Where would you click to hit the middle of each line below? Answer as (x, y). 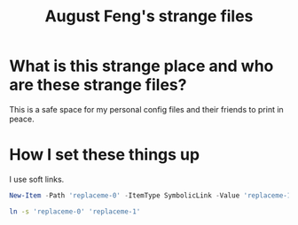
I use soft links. (37, 179)
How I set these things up (105, 155)
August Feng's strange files (149, 16)
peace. (22, 119)
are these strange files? (98, 85)
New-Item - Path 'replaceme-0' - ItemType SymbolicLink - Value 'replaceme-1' (152, 195)
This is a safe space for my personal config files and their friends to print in (146, 109)
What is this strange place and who (141, 66)
